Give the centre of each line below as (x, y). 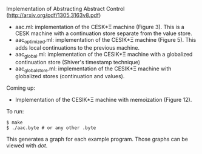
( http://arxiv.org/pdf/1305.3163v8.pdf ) (54, 15)
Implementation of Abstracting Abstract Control (66, 9)
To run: (15, 112)
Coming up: (21, 88)
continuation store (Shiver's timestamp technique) (78, 62)
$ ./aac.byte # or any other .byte (51, 128)
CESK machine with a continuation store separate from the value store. (103, 33)
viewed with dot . (27, 146)
